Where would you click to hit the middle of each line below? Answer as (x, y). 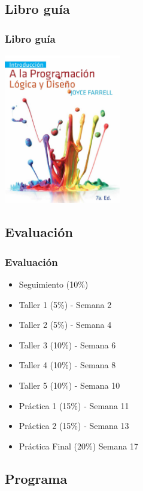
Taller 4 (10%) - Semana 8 (67, 365)
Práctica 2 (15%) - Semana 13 (74, 426)
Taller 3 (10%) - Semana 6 (67, 344)
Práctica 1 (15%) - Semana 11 (74, 405)
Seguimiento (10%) (54, 284)
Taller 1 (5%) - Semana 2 (65, 304)
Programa (36, 478)
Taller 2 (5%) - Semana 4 (65, 325)
